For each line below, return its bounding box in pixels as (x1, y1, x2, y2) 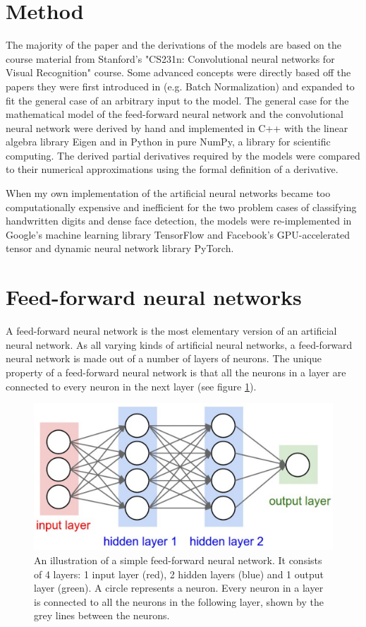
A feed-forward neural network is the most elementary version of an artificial (6, 323, 337, 338)
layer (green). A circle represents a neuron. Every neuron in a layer (34, 580, 324, 595)
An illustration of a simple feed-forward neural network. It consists (34, 553, 322, 568)
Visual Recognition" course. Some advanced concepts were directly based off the (6, 65, 351, 80)
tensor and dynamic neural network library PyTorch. (6, 241, 234, 256)
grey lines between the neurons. (34, 608, 170, 623)
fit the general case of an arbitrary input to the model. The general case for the (6, 92, 349, 107)
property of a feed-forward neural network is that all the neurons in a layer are (6, 364, 346, 379)
